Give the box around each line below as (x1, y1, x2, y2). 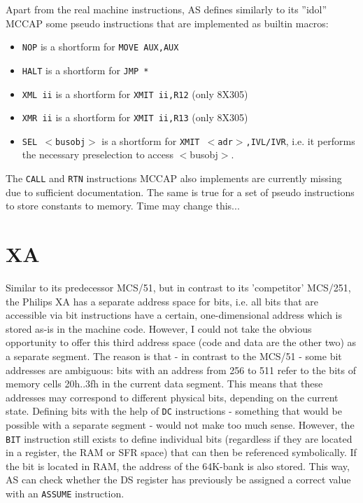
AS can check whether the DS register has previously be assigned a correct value (6, 472, 351, 487)
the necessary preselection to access (22, 147, 174, 162)
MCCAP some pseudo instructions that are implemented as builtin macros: (6, 15, 329, 30)
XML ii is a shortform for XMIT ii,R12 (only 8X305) (22, 86, 248, 101)
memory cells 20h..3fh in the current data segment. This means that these (6, 376, 323, 391)
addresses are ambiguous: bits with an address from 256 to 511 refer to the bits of (6, 362, 356, 377)
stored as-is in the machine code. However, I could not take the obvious (6, 321, 312, 336)
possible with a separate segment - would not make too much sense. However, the (6, 418, 355, 432)
